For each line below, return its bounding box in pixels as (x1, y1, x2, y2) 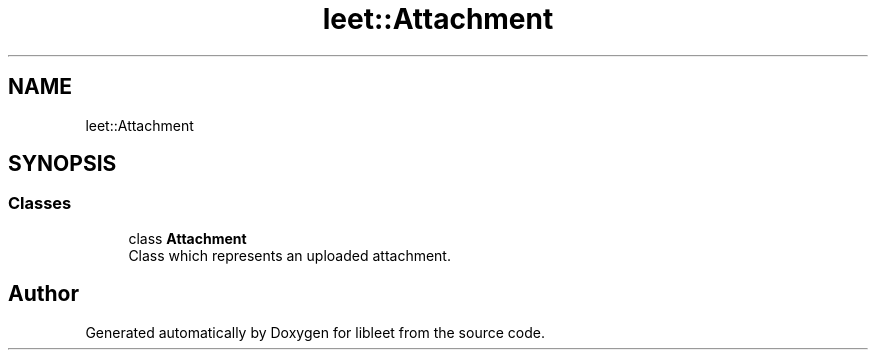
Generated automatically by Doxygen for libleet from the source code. (85, 323, 545, 341)
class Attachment (128, 229, 247, 247)
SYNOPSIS (8, 151, 117, 177)
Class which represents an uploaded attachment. (128, 246, 451, 264)
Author (8, 281, 79, 307)
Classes (8, 193, 72, 214)
